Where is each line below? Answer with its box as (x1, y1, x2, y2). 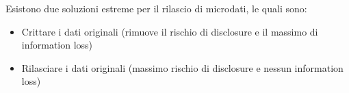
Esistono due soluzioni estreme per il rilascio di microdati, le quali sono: (5, 1, 307, 15)
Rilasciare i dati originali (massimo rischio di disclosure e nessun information (21, 60, 344, 75)
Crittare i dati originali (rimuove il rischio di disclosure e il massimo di (21, 24, 318, 38)
